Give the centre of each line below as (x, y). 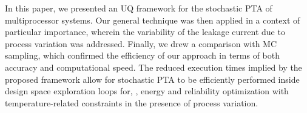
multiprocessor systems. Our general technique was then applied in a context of (153, 20)
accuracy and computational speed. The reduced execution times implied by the (153, 67)
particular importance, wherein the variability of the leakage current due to (145, 32)
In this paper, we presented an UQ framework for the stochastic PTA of (139, 8)
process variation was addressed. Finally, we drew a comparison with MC (141, 43)
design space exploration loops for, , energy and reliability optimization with (147, 91)
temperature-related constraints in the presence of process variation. (132, 102)
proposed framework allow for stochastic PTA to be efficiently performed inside (152, 79)
